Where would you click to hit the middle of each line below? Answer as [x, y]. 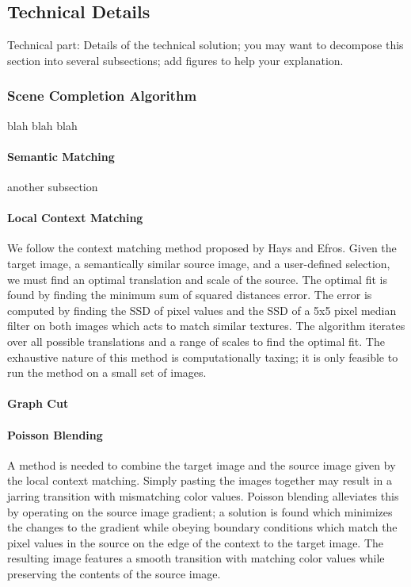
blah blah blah [42, 125]
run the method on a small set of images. [107, 372]
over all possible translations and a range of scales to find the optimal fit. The [196, 341]
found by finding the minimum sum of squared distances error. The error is [190, 295]
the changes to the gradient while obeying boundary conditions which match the [202, 527]
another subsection [53, 186]
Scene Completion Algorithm [102, 96]
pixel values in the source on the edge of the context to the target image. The [196, 542]
